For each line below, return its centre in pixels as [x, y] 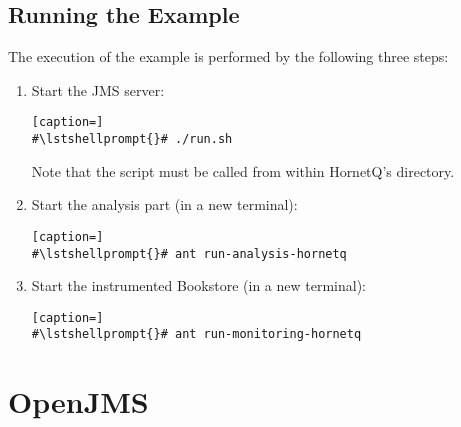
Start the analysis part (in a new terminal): [164, 204]
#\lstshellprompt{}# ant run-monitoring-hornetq [196, 334]
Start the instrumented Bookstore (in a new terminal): [198, 285]
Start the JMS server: [98, 89]
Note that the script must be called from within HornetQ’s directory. [243, 170]
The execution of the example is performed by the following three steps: [228, 56]
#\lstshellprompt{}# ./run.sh [132, 139]
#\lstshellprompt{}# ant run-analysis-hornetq [189, 253]
